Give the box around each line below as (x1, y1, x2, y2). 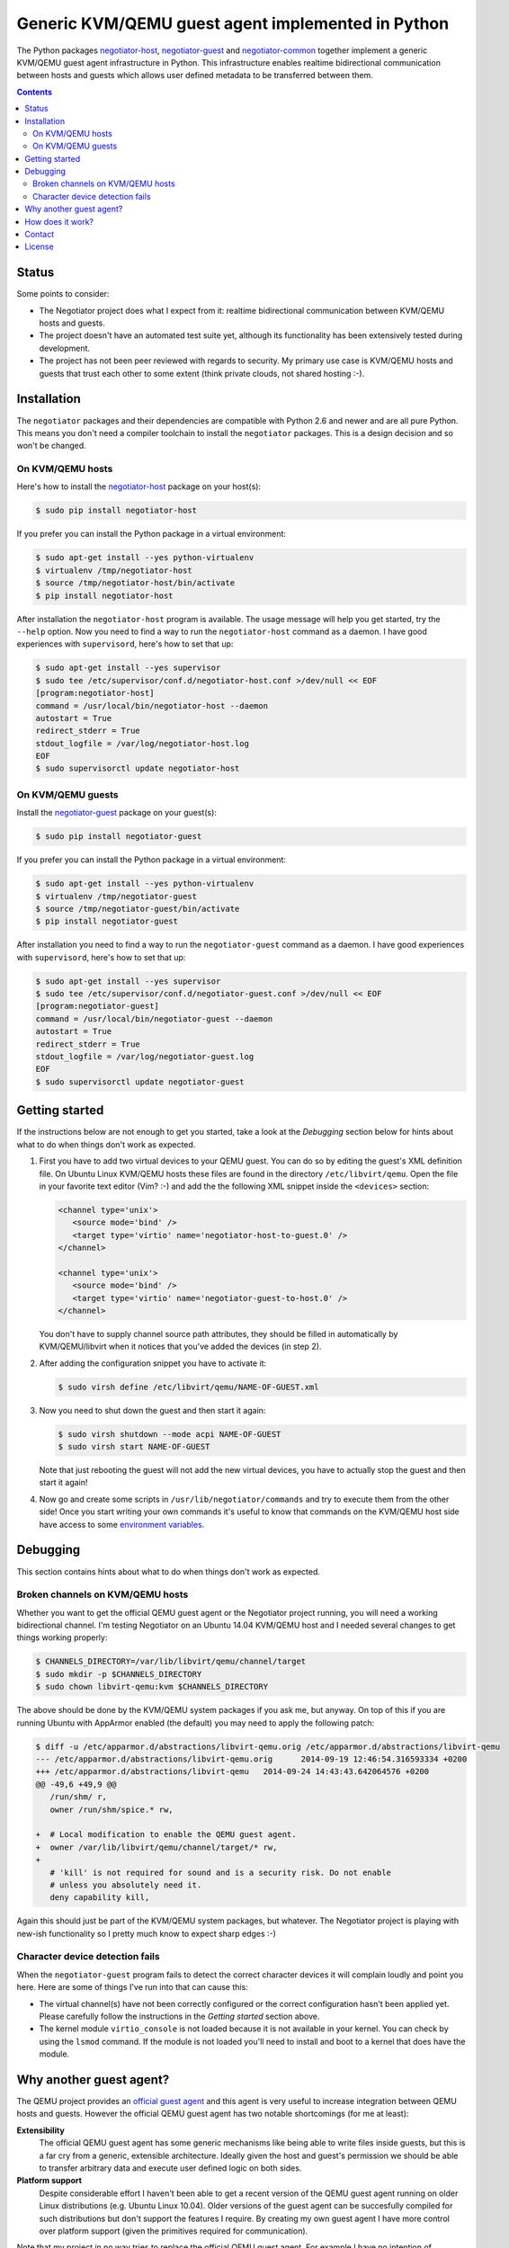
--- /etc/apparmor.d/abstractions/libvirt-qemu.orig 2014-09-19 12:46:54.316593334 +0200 (35, 1754, 468, 1764)
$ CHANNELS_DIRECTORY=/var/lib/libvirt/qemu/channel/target (35, 1656, 307, 1667)
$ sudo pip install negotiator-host (35, 505, 198, 516)
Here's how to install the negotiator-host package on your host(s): (16, 481, 261, 492)
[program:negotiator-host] (35, 688, 155, 699)
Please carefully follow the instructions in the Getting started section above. (39, 2011, 320, 2021)
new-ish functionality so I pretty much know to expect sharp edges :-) (16, 1928, 276, 1939)
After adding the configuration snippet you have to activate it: (39, 1358, 267, 1369)
